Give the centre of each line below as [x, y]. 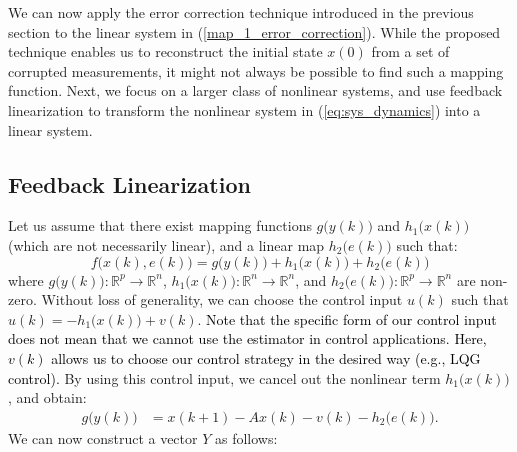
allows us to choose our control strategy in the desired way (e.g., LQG [266, 357]
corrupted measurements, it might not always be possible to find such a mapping [256, 70]
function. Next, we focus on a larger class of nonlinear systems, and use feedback [255, 90]
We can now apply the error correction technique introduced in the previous [241, 12]
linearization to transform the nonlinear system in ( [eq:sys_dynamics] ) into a [244, 109]
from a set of [410, 51]
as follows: [246, 437]
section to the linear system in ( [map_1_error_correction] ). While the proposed [254, 31]
